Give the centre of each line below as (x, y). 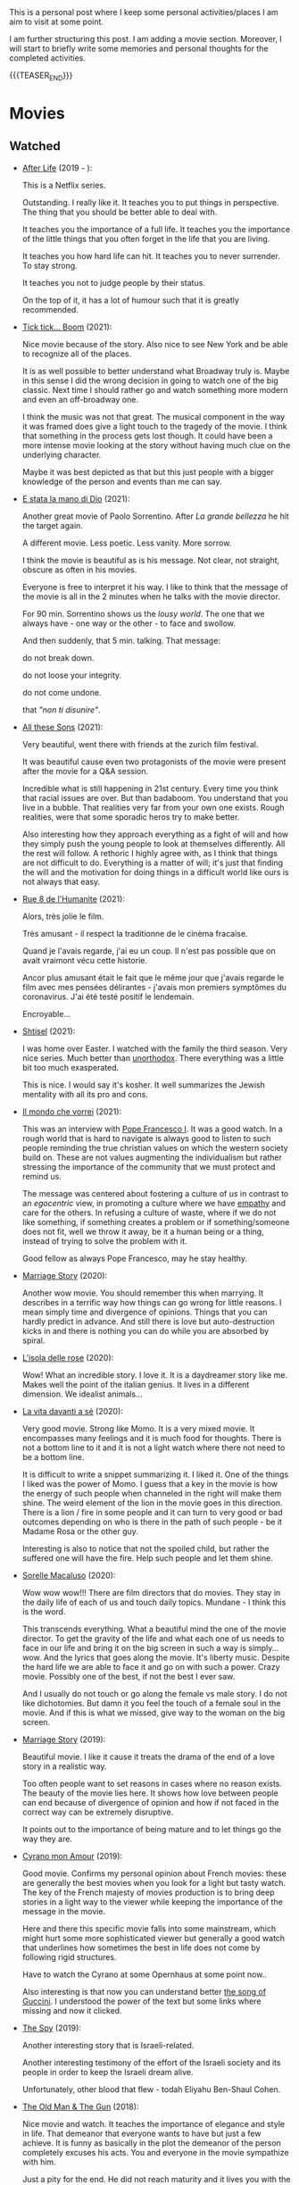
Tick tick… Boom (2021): (67, 327)
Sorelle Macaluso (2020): (69, 1575)
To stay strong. (50, 265)
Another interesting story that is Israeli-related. (108, 2045)
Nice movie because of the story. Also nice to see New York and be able (155, 344)
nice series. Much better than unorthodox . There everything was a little (153, 1058)
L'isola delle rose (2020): (68, 1357)
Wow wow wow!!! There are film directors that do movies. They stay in (151, 1592)
